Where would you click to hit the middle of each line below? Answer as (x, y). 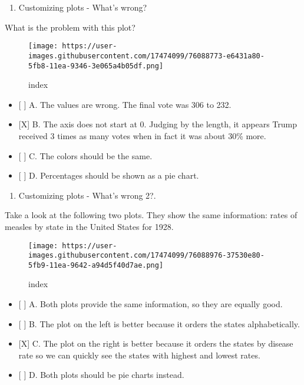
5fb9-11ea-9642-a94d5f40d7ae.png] (96, 265)
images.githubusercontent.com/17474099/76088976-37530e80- (146, 256)
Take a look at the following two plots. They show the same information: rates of (151, 215)
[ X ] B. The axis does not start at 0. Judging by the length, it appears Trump (158, 124)
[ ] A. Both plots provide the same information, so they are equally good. (151, 304)
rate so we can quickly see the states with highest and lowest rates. (139, 355)
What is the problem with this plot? (70, 27)
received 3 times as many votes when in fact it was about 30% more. (142, 135)
